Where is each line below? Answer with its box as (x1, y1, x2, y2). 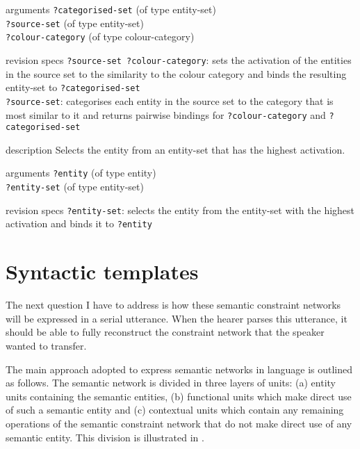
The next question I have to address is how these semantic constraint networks (6, 297, 341, 312)
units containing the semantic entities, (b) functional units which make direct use (6, 389, 352, 403)
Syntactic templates (6, 257, 199, 286)
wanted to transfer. (6, 338, 87, 352)
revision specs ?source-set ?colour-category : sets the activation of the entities (6, 52, 352, 67)
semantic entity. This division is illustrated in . (6, 430, 204, 444)
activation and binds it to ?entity (6, 216, 152, 231)
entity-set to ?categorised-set (6, 80, 140, 95)
